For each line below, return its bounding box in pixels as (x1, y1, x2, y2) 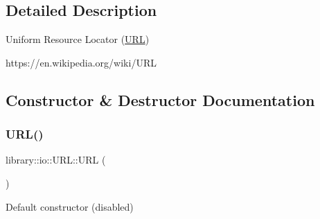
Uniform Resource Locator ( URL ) (6, 32, 150, 46)
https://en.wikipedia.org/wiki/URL (6, 55, 157, 69)
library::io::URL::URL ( (6, 152, 106, 167)
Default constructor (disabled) (6, 199, 134, 213)
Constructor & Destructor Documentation (6, 89, 315, 110)
